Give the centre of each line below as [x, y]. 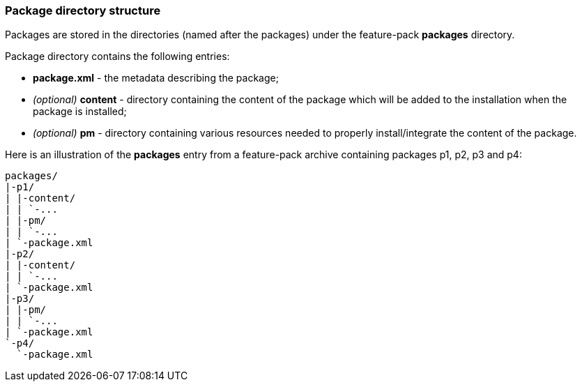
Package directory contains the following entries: [117, 56]
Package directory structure [83, 10]
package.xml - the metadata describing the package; [156, 78]
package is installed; [80, 112]
